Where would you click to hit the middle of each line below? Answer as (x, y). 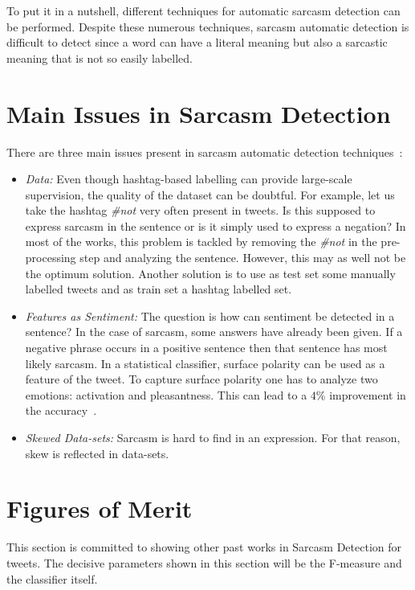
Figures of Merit (100, 508)
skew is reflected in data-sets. (97, 453)
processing (51, 258)
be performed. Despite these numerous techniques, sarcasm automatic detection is (208, 26)
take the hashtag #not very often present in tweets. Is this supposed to (200, 210)
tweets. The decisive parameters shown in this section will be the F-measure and (204, 562)
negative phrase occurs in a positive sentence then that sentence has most (206, 348)
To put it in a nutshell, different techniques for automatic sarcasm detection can (203, 10)
